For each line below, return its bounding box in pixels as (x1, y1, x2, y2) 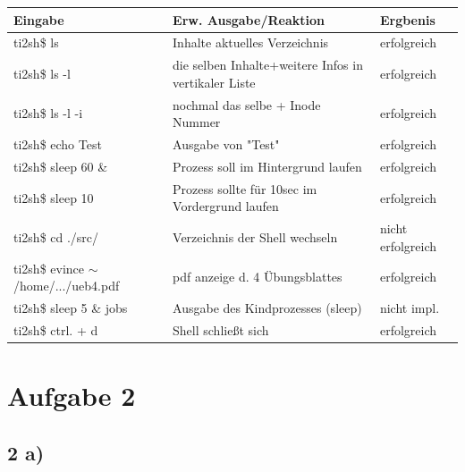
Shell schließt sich (173, 320, 269, 339)
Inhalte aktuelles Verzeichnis (173, 33, 329, 52)
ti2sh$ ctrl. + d (13, 320, 98, 339)
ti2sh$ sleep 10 (13, 188, 94, 206)
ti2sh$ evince (13, 258, 85, 277)
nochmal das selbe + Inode (173, 95, 321, 114)
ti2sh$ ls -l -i (13, 104, 83, 122)
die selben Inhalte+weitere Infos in (173, 55, 363, 74)
